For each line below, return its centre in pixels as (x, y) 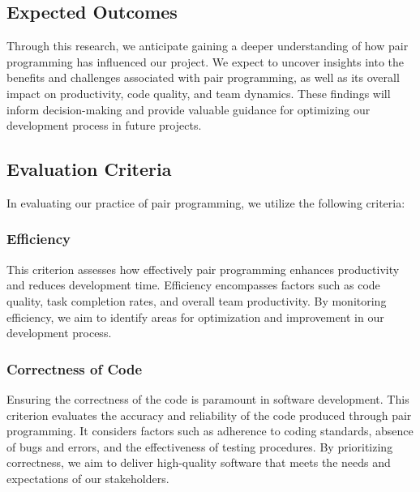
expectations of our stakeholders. (88, 478)
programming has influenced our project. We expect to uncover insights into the (206, 61)
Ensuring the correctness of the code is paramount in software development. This (208, 398)
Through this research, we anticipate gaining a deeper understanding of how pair (208, 46)
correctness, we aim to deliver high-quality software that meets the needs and (199, 462)
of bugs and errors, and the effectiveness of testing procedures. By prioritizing (200, 446)
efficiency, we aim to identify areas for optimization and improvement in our (195, 317)
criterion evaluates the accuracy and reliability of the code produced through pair (209, 415)
